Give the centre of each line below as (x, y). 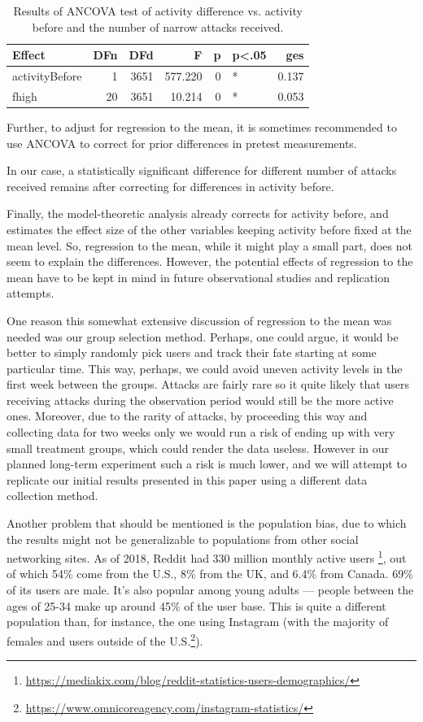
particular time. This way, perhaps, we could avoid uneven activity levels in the (205, 368)
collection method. (52, 496)
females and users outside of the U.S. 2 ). (105, 639)
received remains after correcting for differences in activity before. (170, 186)
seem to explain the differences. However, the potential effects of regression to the (210, 261)
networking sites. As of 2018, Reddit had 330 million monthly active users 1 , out (207, 557)
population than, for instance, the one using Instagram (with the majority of (198, 622)
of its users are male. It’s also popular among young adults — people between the (210, 590)
